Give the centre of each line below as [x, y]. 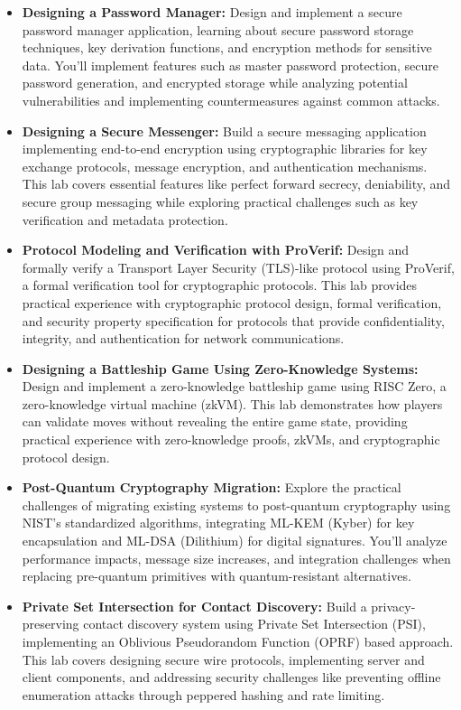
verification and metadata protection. [125, 219]
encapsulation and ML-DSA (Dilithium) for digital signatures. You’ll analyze [235, 541]
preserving [51, 624]
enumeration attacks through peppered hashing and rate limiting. [203, 694]
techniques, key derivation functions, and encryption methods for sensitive [227, 47]
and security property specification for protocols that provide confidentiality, [233, 320]
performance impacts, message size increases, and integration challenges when [236, 558]
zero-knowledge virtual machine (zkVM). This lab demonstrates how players [232, 403]
